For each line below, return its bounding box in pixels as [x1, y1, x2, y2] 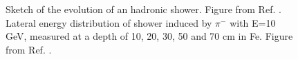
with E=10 [230, 15, 276, 29]
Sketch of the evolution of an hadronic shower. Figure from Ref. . [6, 2, 281, 16]
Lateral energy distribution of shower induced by [6, 15, 212, 29]
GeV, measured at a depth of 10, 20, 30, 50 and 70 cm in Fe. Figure [6, 29, 293, 43]
